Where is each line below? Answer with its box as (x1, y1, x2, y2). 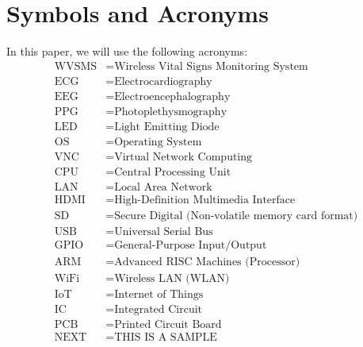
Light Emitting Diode (114, 121, 220, 133)
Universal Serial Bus (114, 226, 213, 238)
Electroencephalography (114, 91, 231, 102)
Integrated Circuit (114, 304, 203, 316)
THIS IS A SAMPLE (114, 332, 217, 344)
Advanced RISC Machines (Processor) (114, 256, 300, 268)
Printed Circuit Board (114, 319, 222, 331)
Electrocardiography (114, 75, 212, 87)
